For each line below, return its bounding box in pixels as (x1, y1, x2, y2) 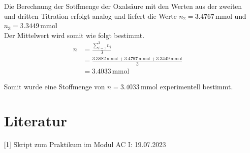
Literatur (4, 111, 67, 131)
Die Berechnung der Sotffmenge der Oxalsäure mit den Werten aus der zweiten (4, 1, 242, 11)
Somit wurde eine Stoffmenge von (4, 81, 105, 92)
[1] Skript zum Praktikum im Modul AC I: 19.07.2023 (4, 139, 166, 149)
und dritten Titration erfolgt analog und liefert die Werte (4, 10, 177, 21)
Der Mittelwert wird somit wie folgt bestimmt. (4, 30, 145, 40)
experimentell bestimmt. (159, 81, 233, 92)
